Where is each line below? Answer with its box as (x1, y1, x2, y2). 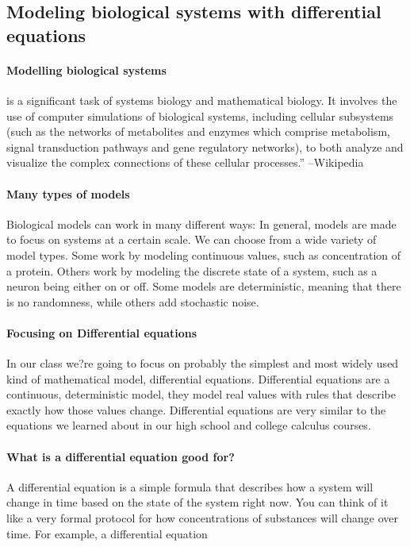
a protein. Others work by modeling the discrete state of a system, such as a (6, 262, 377, 279)
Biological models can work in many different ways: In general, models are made (6, 215, 397, 232)
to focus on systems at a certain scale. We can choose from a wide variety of (6, 231, 377, 248)
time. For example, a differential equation (6, 525, 208, 541)
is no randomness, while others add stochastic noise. (6, 293, 259, 310)
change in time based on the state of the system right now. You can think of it (6, 494, 389, 510)
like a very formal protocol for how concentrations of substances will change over (6, 510, 399, 526)
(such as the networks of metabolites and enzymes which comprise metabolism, (6, 123, 390, 140)
